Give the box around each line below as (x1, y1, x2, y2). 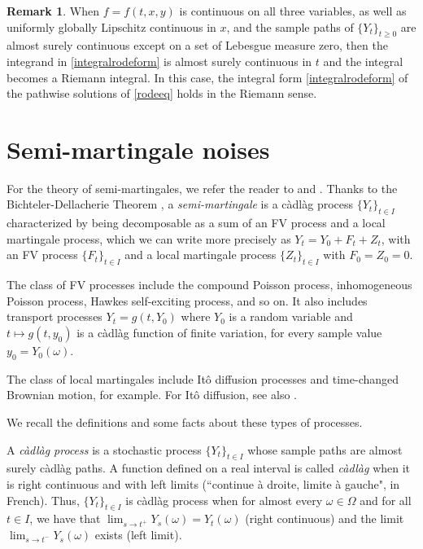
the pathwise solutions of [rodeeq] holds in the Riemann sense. (7, 85, 317, 102)
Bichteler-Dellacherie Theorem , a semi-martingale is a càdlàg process (7, 195, 354, 213)
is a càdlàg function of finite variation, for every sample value (76, 324, 382, 341)
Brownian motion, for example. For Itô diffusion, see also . (7, 386, 297, 403)
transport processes (7, 308, 102, 325)
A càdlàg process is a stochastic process (7, 441, 202, 458)
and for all (360, 491, 412, 508)
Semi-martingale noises (7, 132, 270, 165)
